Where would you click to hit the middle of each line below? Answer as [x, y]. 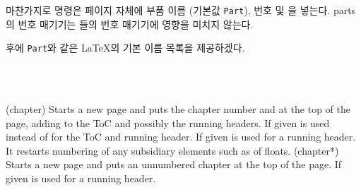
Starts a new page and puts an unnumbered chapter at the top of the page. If [174, 164]
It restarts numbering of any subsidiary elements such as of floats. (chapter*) [172, 150]
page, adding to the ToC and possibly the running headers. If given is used [168, 123]
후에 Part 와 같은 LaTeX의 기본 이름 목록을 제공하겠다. [125, 48]
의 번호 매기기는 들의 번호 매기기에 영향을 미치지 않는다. [130, 24]
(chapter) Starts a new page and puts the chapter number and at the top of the [178, 109]
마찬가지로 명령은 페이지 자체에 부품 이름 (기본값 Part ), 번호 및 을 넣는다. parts [181, 10]
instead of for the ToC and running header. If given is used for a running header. [181, 137]
